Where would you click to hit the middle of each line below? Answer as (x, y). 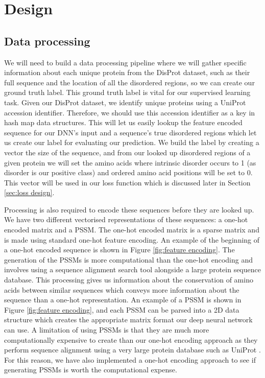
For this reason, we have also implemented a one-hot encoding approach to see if (130, 359)
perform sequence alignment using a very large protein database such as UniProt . (132, 350)
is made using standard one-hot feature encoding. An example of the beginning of (132, 239)
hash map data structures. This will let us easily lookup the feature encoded (123, 122)
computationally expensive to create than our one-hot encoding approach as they (131, 339)
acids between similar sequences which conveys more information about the (122, 289)
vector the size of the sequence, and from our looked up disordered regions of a (127, 152)
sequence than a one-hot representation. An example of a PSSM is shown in (123, 300)
